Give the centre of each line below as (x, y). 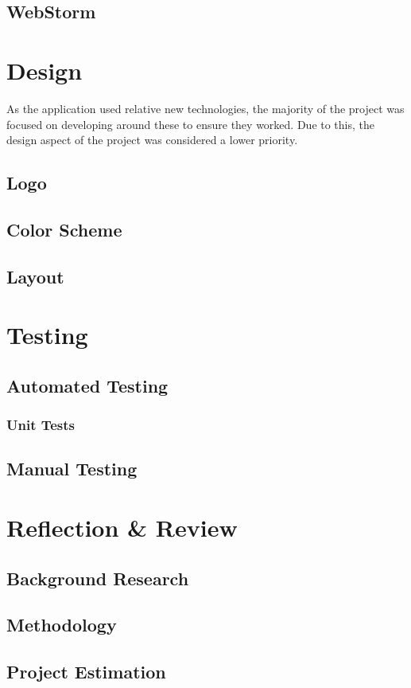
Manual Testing (72, 469)
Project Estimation (86, 672)
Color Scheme (64, 229)
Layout (35, 276)
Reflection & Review (122, 527)
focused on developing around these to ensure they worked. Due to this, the (191, 124)
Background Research (98, 578)
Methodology (62, 625)
